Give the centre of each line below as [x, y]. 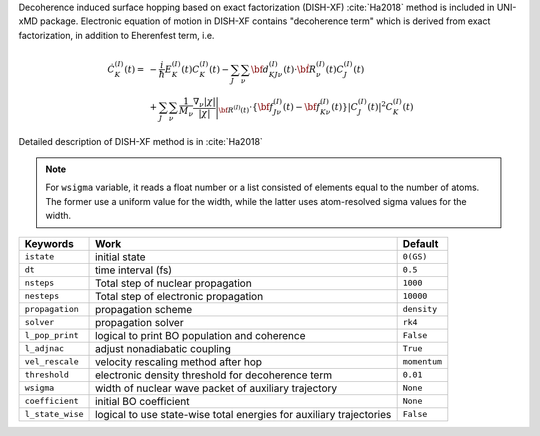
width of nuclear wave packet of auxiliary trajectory [216, 388]
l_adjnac [44, 348]
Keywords [49, 243]
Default [420, 243]
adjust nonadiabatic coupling [163, 348]
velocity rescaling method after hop [179, 362]
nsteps [39, 283]
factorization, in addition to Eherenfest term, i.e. [116, 35]
